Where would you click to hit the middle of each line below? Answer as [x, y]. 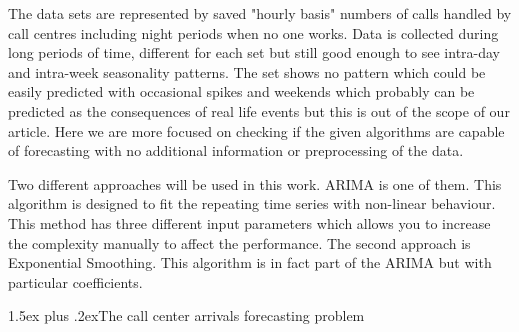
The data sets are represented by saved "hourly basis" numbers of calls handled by [260, 13]
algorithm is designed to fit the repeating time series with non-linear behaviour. [252, 203]
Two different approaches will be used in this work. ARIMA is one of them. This [255, 183]
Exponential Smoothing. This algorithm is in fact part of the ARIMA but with [250, 262]
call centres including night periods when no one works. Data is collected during [253, 32]
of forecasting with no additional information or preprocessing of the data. [236, 150]
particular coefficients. [75, 281]
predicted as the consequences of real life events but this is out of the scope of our [259, 110]
